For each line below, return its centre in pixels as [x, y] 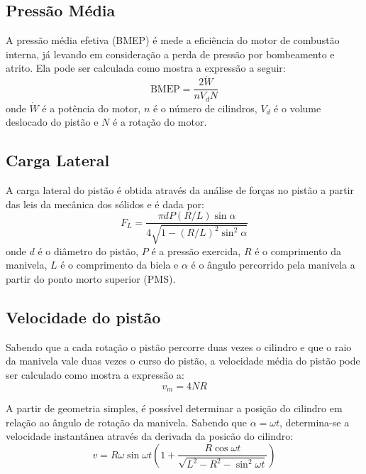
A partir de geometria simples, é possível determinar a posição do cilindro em [174, 408]
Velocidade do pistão [83, 317]
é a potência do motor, [91, 108]
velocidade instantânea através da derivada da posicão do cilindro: [150, 436]
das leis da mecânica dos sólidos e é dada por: [105, 204]
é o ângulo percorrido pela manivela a [273, 265]
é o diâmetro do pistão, [88, 251]
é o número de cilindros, [205, 108]
